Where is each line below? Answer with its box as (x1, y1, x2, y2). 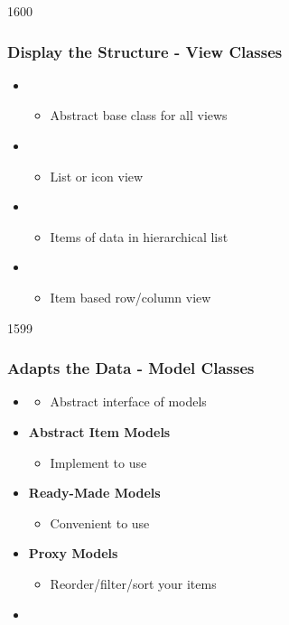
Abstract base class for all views (50, 106, 228, 125)
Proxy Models (28, 544, 118, 563)
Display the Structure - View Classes (7, 40, 283, 62)
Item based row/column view (50, 287, 211, 306)
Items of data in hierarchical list (50, 227, 228, 246)
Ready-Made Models (28, 483, 161, 502)
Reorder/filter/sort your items (50, 574, 217, 592)
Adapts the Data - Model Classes (7, 357, 255, 379)
